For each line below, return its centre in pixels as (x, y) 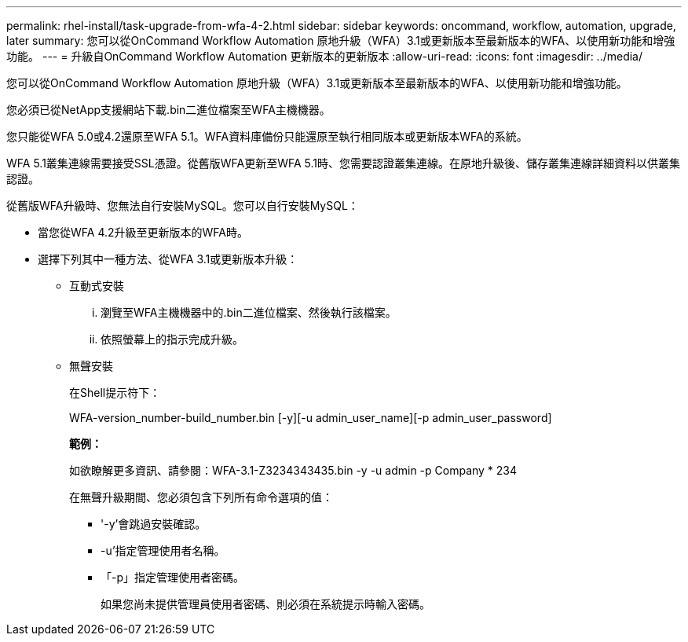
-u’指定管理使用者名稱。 (163, 550)
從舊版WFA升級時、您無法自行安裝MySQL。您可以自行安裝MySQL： (183, 205)
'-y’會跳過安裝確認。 (154, 524)
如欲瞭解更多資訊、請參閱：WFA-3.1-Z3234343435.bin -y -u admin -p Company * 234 (293, 470)
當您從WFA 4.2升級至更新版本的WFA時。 (143, 232)
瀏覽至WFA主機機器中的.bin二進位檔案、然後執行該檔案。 (249, 312)
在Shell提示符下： (115, 393)
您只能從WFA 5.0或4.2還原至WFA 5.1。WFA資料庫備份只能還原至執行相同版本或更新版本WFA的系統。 (267, 136)
